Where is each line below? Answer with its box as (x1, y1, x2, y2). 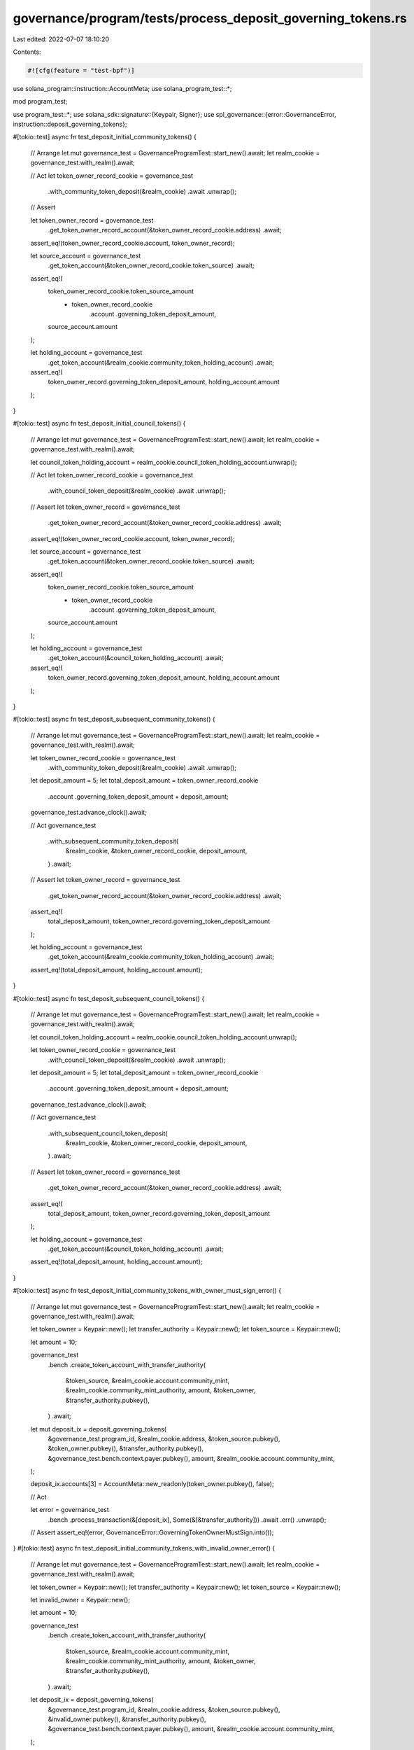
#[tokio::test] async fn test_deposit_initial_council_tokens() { (13, 419, 186, 428)
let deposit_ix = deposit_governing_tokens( (30, 1695, 154, 1704)
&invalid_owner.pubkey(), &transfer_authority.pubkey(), (48, 1715, 206, 1723)
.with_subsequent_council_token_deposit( (48, 1129, 168, 1137)
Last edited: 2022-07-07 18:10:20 (13, 35, 110, 43)
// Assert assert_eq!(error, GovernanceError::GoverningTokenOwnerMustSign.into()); (30, 1528, 274, 1536)
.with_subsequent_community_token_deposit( (48, 836, 179, 845)
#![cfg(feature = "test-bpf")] (27, 66, 136, 74)
